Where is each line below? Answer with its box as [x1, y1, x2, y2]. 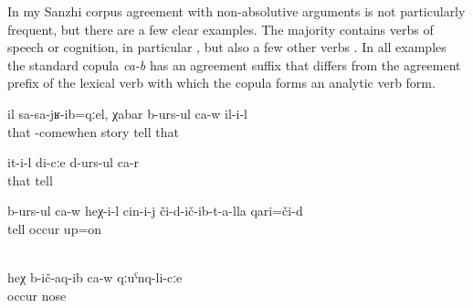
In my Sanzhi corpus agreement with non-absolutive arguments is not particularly [7, 2, 466, 20]
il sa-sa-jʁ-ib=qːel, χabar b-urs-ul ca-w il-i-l [7, 103, 248, 122]
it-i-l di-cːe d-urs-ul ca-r [7, 153, 140, 172]
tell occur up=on [7, 218, 102, 238]
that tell [7, 170, 53, 189]
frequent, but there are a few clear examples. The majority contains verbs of [7, 19, 434, 38]
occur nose [7, 285, 67, 304]
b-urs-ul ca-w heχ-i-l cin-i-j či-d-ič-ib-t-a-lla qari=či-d [7, 201, 303, 220]
